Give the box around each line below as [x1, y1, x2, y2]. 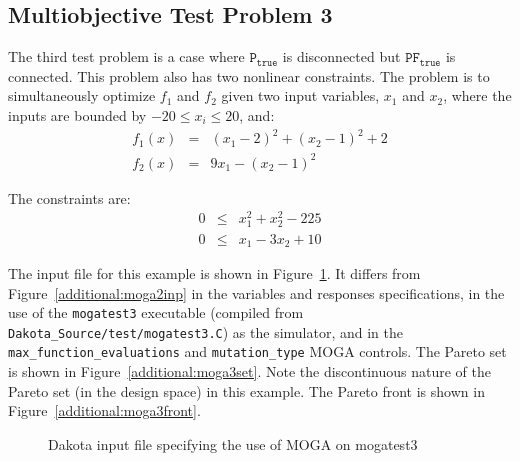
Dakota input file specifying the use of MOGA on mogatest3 [48, 433, 418, 454]
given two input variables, [221, 85, 380, 106]
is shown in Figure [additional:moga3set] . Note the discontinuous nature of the [8, 361, 491, 382]
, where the [443, 85, 512, 106]
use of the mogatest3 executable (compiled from [8, 302, 304, 323]
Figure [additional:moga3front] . [8, 400, 201, 421]
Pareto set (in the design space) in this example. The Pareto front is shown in [8, 380, 485, 401]
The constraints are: [8, 187, 131, 208]
